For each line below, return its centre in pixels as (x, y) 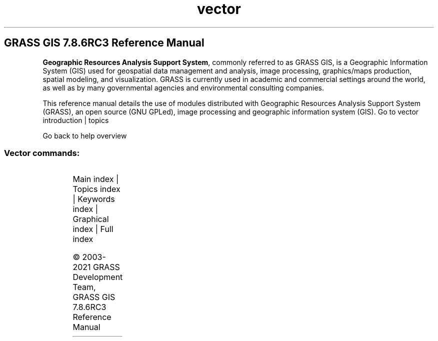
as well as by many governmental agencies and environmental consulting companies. (183, 87)
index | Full (93, 229)
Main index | (96, 179)
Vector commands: (42, 153)
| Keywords (94, 199)
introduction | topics (76, 120)
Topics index (96, 189)
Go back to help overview (85, 135)
